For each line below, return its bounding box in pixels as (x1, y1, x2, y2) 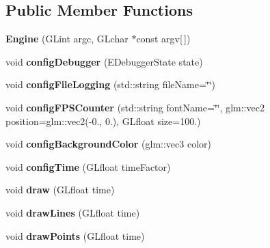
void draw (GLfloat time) (5, 182, 115, 197)
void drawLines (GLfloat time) (5, 205, 140, 219)
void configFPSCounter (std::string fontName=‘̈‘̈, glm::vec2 (5, 100, 265, 114)
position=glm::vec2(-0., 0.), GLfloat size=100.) (5, 113, 201, 128)
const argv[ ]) (136, 31, 191, 46)
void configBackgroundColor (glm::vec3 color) (5, 137, 211, 151)
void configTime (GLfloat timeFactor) (5, 159, 171, 174)
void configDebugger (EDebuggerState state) (5, 54, 203, 68)
